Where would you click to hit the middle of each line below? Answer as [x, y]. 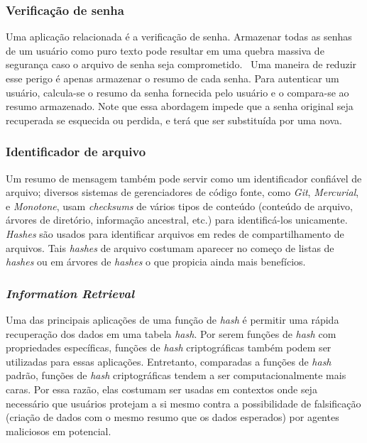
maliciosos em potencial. [59, 431]
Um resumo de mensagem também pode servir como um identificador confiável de [184, 178]
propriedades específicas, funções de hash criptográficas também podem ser [169, 348]
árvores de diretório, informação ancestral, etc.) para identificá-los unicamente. [177, 220]
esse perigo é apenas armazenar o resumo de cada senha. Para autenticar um [172, 78]
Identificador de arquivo [76, 152]
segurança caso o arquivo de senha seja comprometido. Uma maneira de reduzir [181, 64]
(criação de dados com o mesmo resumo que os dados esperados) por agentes [172, 417]
